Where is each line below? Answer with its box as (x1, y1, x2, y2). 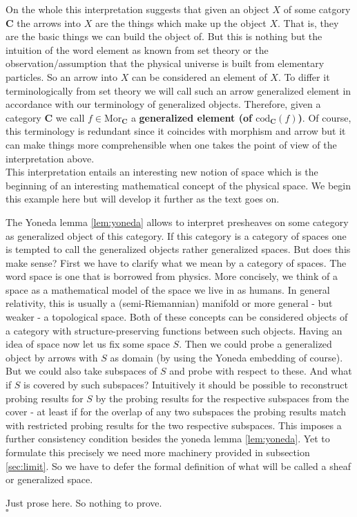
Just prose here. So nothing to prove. (6, 495, 162, 509)
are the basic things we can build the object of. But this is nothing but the (6, 29, 322, 44)
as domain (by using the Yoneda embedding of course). (110, 350, 343, 364)
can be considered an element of (131, 69, 267, 84)
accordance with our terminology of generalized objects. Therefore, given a (6, 97, 321, 111)
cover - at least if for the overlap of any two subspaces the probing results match (6, 404, 346, 419)
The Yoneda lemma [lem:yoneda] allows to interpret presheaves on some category (6, 214, 349, 229)
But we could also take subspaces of (6, 364, 157, 378)
